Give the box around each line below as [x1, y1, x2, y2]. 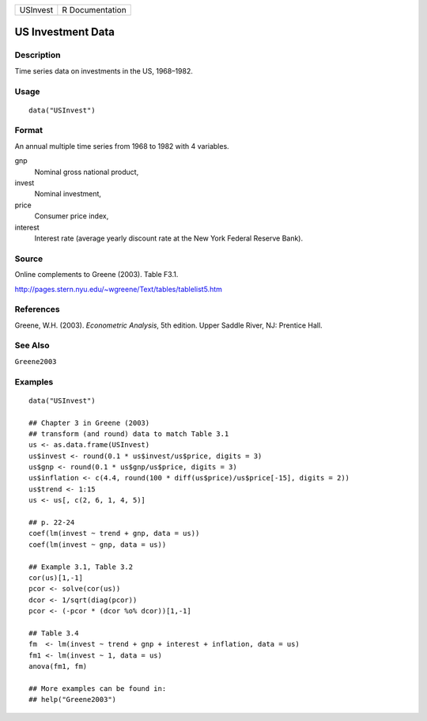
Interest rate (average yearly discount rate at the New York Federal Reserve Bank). [34, 233, 304, 243]
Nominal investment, [34, 189, 102, 199]
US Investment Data [14, 25, 115, 39]
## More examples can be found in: [28, 684, 167, 693]
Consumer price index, [34, 211, 109, 221]
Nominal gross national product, [34, 167, 139, 176]
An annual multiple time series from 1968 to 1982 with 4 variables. [14, 141, 229, 150]
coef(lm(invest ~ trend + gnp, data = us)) [28, 529, 200, 538]
